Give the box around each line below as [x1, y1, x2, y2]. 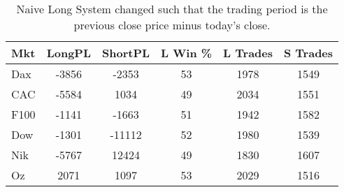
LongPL [46, 45, 92, 61]
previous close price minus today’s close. [73, 17, 271, 33]
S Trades [284, 45, 334, 61]
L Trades [223, 45, 273, 61]
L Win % [161, 45, 213, 61]
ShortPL [102, 45, 150, 61]
